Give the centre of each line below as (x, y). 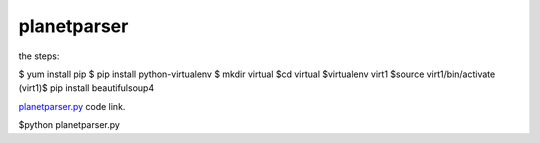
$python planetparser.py (69, 125)
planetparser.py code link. (72, 106)
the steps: (39, 56)
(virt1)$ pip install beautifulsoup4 (86, 88)
